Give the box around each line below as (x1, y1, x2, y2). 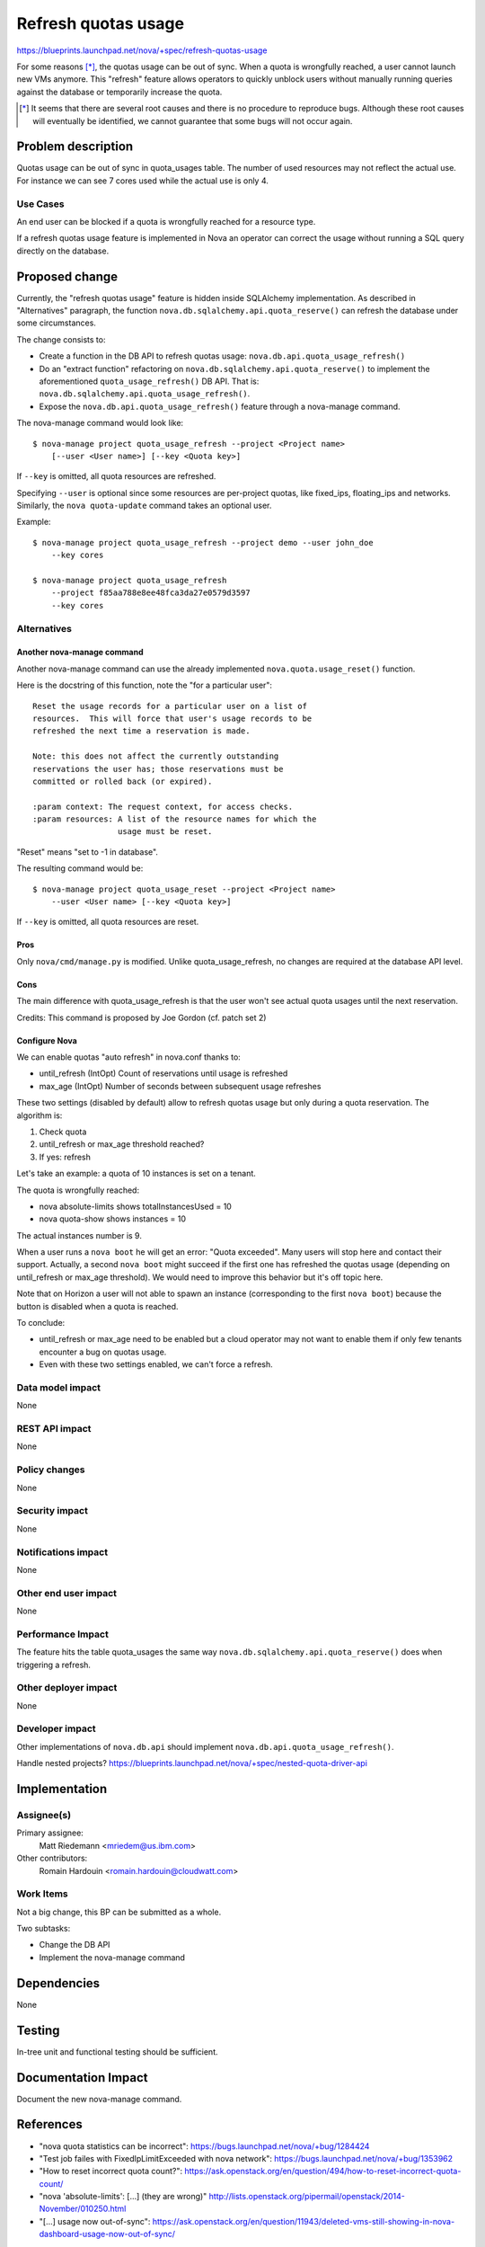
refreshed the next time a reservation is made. (32, 726, 251, 736)
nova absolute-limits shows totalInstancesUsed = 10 (39, 1201, 233, 1212)
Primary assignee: (16, 1827, 84, 1838)
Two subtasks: (16, 1923, 71, 1934)
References (16, 2117, 83, 2132)
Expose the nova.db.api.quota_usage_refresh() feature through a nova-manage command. (39, 401, 401, 412)
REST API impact (16, 1423, 92, 1435)
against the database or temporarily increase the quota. (16, 86, 223, 97)
